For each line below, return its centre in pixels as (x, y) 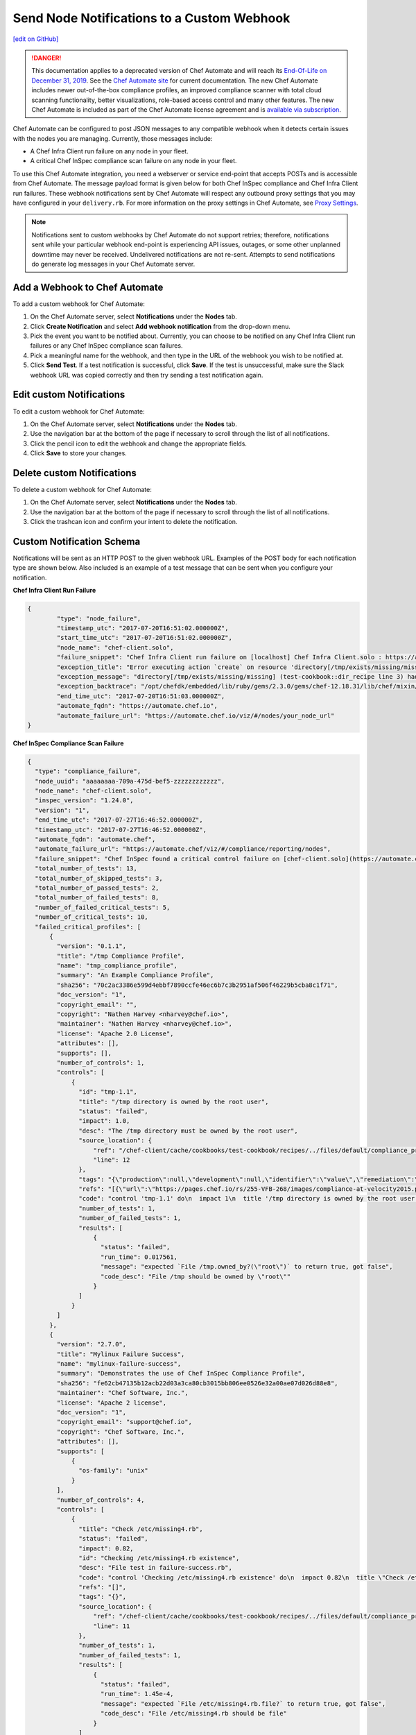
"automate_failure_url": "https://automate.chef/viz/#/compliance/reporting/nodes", (183, 849)
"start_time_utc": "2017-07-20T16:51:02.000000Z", (144, 638)
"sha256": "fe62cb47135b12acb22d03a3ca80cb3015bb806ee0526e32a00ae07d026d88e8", (198, 1383)
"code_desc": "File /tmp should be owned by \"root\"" (196, 1276)
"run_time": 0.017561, (139, 1257)
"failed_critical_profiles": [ (88, 927)
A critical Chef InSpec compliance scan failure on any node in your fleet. (133, 161)
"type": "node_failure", (99, 618)
